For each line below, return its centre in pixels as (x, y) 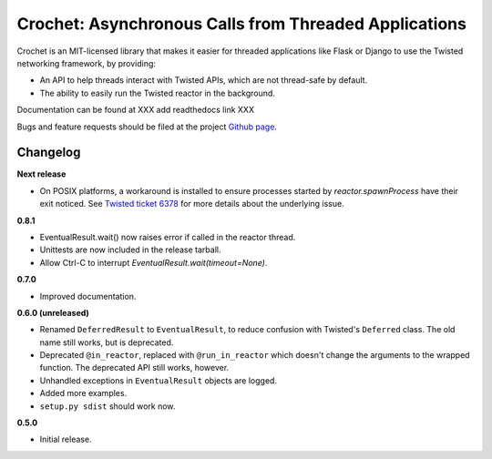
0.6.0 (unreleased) (53, 312)
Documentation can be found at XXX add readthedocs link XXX (136, 110)
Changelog (49, 153)
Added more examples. (83, 393)
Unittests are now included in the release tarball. (130, 250)
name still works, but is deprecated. (107, 342)
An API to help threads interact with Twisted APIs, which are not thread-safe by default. (204, 80)
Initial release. (66, 439)
